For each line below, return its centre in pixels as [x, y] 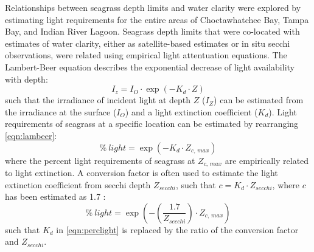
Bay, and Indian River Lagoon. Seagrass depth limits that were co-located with [152, 31]
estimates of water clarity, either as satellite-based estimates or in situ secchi [148, 43]
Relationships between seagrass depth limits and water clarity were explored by [153, 7]
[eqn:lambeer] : [31, 135]
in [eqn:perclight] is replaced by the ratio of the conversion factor [177, 229]
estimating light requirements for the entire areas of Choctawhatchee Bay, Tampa [157, 19]
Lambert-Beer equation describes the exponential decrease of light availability [150, 66]
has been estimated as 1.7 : [55, 196]
